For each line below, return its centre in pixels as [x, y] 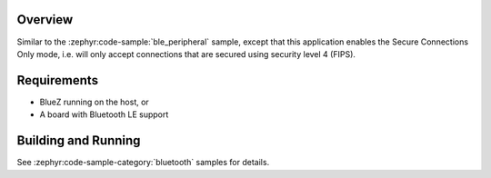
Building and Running [79, 141]
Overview [45, 20]
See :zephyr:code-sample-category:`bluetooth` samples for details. [143, 163]
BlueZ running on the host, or [94, 102]
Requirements [58, 80]
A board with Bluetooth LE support [104, 114]
